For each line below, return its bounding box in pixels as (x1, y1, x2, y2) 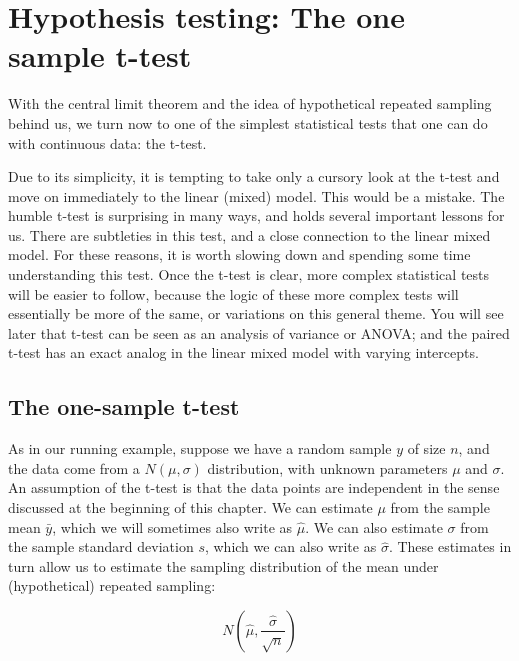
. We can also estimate (305, 516, 443, 537)
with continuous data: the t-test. (8, 132, 207, 153)
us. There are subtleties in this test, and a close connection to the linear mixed (8, 224, 491, 245)
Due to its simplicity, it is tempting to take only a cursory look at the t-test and (8, 166, 500, 187)
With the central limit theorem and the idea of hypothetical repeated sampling (8, 93, 492, 114)
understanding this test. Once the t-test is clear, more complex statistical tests (8, 264, 490, 285)
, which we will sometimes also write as (52, 516, 293, 537)
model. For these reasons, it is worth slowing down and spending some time (8, 244, 471, 265)
